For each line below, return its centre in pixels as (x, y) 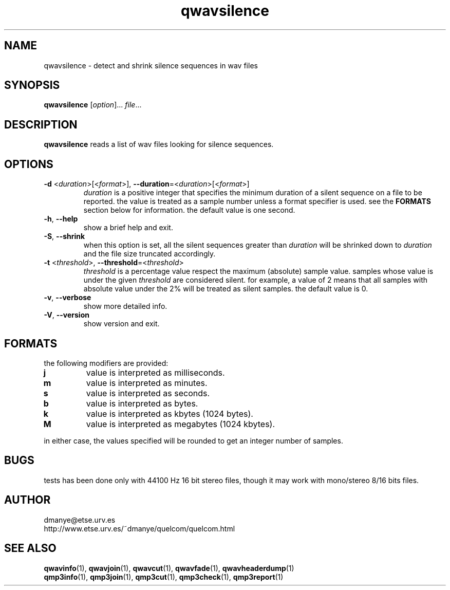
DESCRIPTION (41, 124)
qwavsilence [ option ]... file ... (93, 105)
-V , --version (67, 315)
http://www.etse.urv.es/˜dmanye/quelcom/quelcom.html (139, 528)
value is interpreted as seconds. (148, 393)
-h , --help (61, 219)
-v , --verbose (68, 298)
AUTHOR (27, 500)
